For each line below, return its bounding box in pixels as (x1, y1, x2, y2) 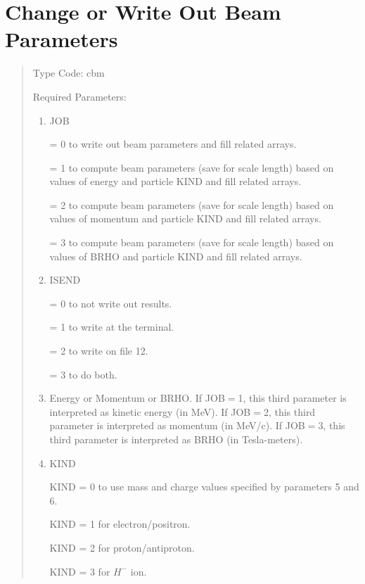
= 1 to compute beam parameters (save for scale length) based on (49, 160, 334, 174)
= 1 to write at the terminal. (49, 319, 174, 334)
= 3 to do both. (49, 367, 117, 381)
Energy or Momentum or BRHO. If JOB (49, 391, 225, 405)
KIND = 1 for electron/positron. (49, 516, 191, 531)
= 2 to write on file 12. (49, 343, 148, 358)
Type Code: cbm (32, 65, 105, 80)
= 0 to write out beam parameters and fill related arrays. (49, 137, 297, 151)
